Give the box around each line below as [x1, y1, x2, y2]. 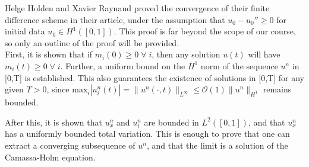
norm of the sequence [200, 59, 278, 72]
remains [263, 83, 292, 95]
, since [46, 83, 70, 95]
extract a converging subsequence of [5, 139, 135, 151]
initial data [5, 25, 45, 37]
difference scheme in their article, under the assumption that [5, 13, 225, 25]
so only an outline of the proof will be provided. [5, 36, 179, 49]
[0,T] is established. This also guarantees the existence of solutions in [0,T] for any [5, 71, 304, 83]
